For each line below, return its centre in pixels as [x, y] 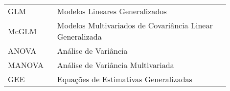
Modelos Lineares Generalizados [112, 11]
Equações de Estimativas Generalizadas [125, 79]
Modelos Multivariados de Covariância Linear [135, 25]
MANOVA [26, 65]
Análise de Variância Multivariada [115, 65]
